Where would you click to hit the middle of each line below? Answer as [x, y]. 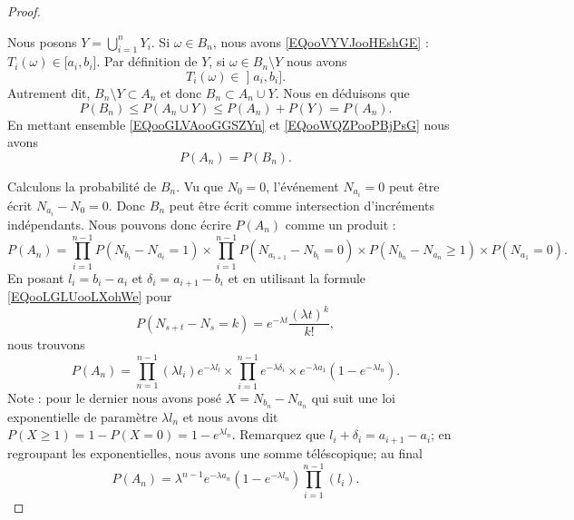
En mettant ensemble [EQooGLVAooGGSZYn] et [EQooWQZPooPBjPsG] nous [229, 124]
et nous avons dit [230, 416]
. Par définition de [147, 61]
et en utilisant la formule [297, 277]
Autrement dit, [49, 92]
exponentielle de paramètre [83, 416]
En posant [36, 277]
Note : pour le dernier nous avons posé [115, 397]
